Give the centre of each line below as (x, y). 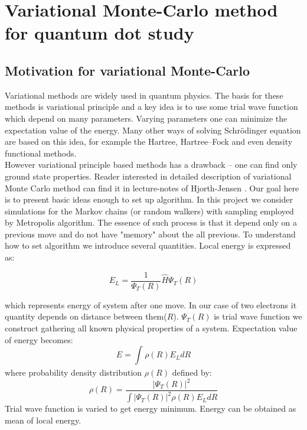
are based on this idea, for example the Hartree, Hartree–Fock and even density (149, 141)
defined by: (192, 372)
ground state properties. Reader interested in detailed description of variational (148, 176)
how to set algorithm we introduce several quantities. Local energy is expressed (148, 245)
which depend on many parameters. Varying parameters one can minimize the (146, 118)
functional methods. (41, 153)
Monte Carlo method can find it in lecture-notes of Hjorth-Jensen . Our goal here (152, 188)
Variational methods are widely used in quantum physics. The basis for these (144, 95)
